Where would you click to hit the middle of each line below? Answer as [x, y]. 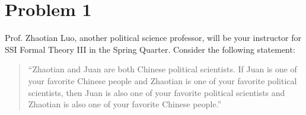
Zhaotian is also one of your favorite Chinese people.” [125, 104]
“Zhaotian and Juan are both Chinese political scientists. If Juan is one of [162, 69]
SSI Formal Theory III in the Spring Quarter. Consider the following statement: [150, 49]
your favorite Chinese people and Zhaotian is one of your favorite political [162, 80]
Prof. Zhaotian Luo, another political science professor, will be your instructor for [153, 38]
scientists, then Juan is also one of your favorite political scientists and [157, 92]
